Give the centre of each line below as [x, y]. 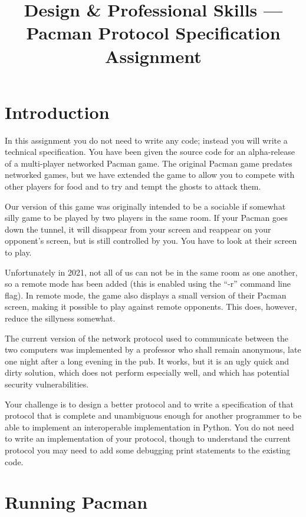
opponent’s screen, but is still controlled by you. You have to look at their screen [151, 241]
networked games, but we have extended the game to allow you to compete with [150, 175]
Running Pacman [76, 502]
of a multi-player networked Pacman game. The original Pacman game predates [149, 163]
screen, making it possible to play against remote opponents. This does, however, [151, 306]
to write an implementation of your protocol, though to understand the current [148, 438]
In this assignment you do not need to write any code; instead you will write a [146, 140]
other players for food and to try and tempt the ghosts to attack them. [133, 186]
